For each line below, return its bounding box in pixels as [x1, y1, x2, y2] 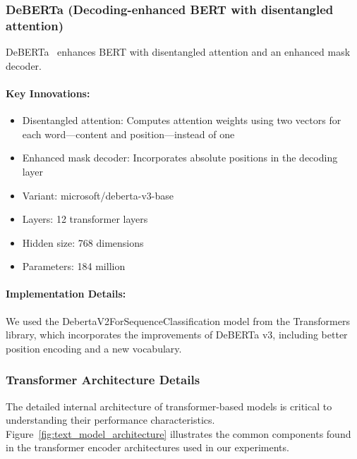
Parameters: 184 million [22, 259, 126, 274]
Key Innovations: [6, 85, 90, 100]
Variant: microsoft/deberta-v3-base [22, 188, 174, 202]
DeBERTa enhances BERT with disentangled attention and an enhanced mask [6, 44, 351, 59]
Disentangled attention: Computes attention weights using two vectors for [22, 113, 341, 128]
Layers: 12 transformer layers [22, 212, 148, 226]
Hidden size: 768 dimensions [22, 235, 144, 250]
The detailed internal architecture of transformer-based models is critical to [6, 398, 332, 413]
